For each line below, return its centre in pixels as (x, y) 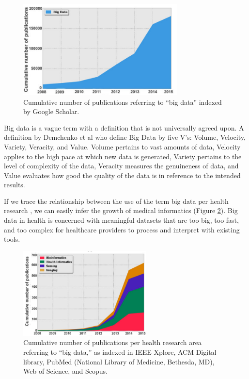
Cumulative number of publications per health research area (112, 342)
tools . (12, 239)
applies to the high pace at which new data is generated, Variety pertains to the (123, 156)
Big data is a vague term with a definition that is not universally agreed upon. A (124, 127)
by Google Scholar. (51, 111)
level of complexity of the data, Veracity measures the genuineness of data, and (121, 166)
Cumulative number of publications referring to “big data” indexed (123, 102)
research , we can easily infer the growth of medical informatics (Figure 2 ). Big (121, 210)
